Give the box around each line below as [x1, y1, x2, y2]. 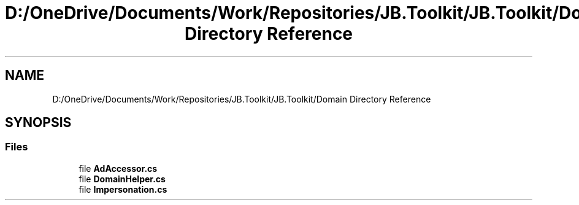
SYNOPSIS [5, 115, 72, 131]
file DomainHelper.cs [79, 173, 166, 184]
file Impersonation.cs [79, 184, 167, 195]
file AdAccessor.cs [79, 163, 158, 174]
